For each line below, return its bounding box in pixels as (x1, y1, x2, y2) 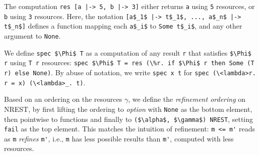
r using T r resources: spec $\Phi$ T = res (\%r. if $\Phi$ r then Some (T (4, 57, 254, 68)
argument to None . (4, 30, 61, 41)
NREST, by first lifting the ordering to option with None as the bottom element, (4, 103, 252, 114)
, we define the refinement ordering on (128, 94, 246, 104)
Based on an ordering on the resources (4, 94, 122, 104)
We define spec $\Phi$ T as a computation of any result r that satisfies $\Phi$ (4, 47, 251, 58)
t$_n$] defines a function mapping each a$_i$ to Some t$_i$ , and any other (4, 21, 242, 31)
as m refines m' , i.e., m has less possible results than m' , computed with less (4, 133, 234, 143)
